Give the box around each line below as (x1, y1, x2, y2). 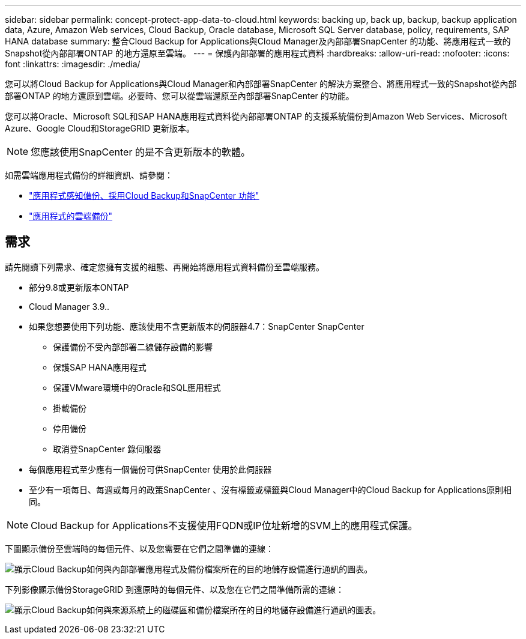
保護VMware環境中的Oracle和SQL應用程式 (53, 382, 221, 393)
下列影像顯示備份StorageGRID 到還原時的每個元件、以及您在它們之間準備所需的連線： (5, 584, 344, 595)
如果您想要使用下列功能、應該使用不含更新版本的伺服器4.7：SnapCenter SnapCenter (29, 321, 364, 332)
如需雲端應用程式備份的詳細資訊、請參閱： (5, 170, 173, 180)
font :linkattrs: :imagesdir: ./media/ (5, 59, 141, 69)
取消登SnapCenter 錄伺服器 (53, 443, 162, 454)
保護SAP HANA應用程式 (53, 362, 147, 372)
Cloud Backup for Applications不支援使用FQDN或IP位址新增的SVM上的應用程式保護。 (31, 519, 418, 531)
